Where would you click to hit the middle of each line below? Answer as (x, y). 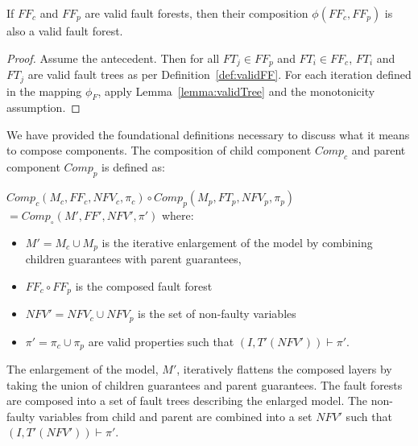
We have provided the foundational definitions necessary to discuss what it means (208, 134)
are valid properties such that (161, 341)
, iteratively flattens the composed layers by (284, 369)
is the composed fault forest (144, 285)
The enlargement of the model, (83, 369)
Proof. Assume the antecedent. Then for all (113, 58)
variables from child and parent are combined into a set (176, 416)
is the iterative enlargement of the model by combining (237, 242)
